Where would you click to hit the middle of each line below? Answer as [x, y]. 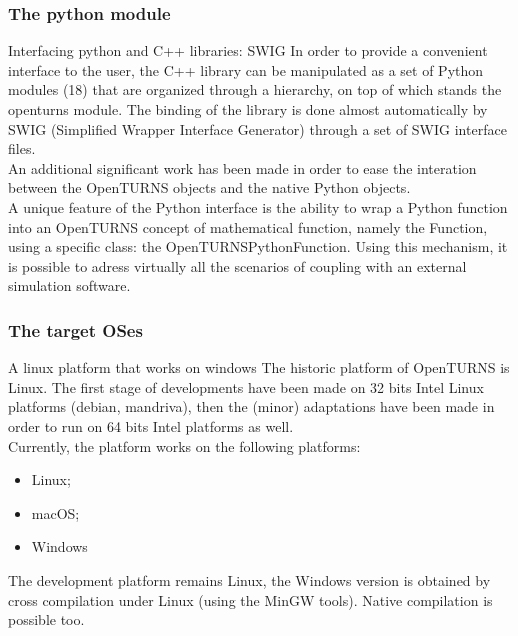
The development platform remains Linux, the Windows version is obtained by [249, 579]
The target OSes [75, 329]
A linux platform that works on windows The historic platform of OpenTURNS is [259, 367]
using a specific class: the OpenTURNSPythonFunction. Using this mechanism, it [258, 246]
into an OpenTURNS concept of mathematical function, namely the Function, [248, 226]
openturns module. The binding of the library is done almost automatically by [248, 109]
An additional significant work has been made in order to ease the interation [242, 167]
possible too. [46, 619]
